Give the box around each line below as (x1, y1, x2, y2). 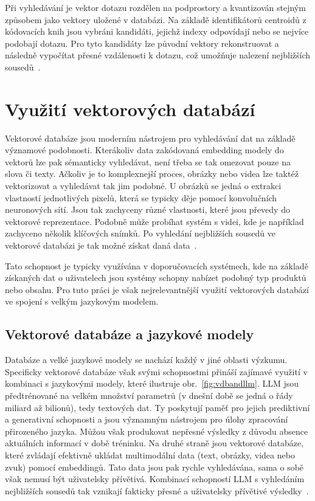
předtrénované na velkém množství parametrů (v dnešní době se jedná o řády (5, 389, 293, 401)
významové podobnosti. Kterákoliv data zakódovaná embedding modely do (5, 143, 284, 156)
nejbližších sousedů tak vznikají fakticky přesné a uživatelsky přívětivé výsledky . (5, 484, 309, 497)
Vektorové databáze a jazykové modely (5, 325, 254, 344)
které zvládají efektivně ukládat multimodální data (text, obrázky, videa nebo (5, 448, 295, 461)
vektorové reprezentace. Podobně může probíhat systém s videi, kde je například (5, 215, 304, 227)
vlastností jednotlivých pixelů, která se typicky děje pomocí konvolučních (5, 191, 277, 204)
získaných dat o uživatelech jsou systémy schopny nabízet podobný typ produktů (5, 271, 306, 284)
